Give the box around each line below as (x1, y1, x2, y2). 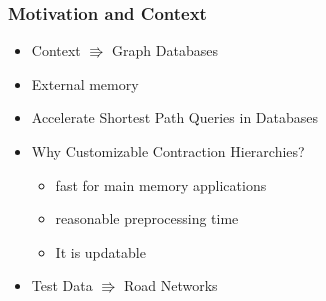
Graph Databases (112, 40, 218, 61)
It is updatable (55, 241, 146, 262)
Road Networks (124, 275, 218, 296)
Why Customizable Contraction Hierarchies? (31, 141, 305, 161)
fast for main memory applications (55, 174, 267, 195)
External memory (31, 73, 139, 94)
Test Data (31, 275, 93, 296)
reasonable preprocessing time (55, 208, 239, 229)
